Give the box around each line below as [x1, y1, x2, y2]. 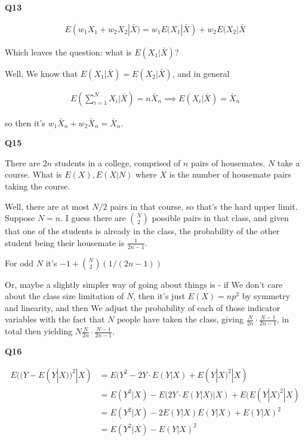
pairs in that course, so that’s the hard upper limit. [110, 200, 298, 212]
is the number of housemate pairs [169, 168, 291, 181]
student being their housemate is [5, 236, 125, 249]
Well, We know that [5, 67, 78, 79]
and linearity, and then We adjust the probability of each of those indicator [5, 301, 281, 313]
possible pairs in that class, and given [152, 212, 289, 224]
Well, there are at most [5, 200, 90, 212]
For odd [5, 256, 34, 269]
